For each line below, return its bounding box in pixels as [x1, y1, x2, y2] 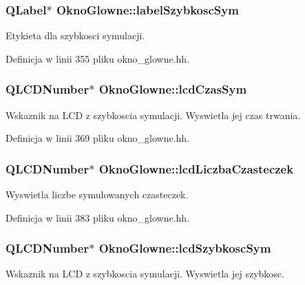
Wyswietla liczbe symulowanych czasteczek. [6, 187, 189, 202]
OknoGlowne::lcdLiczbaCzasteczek [98, 160, 294, 177]
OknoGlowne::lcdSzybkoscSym [98, 240, 271, 257]
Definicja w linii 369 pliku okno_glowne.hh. [6, 131, 190, 145]
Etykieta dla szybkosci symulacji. [6, 28, 145, 43]
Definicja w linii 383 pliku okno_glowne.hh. [6, 210, 190, 224]
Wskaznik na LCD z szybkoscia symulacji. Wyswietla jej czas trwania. [6, 107, 301, 122]
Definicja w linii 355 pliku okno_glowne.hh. [6, 51, 190, 65]
